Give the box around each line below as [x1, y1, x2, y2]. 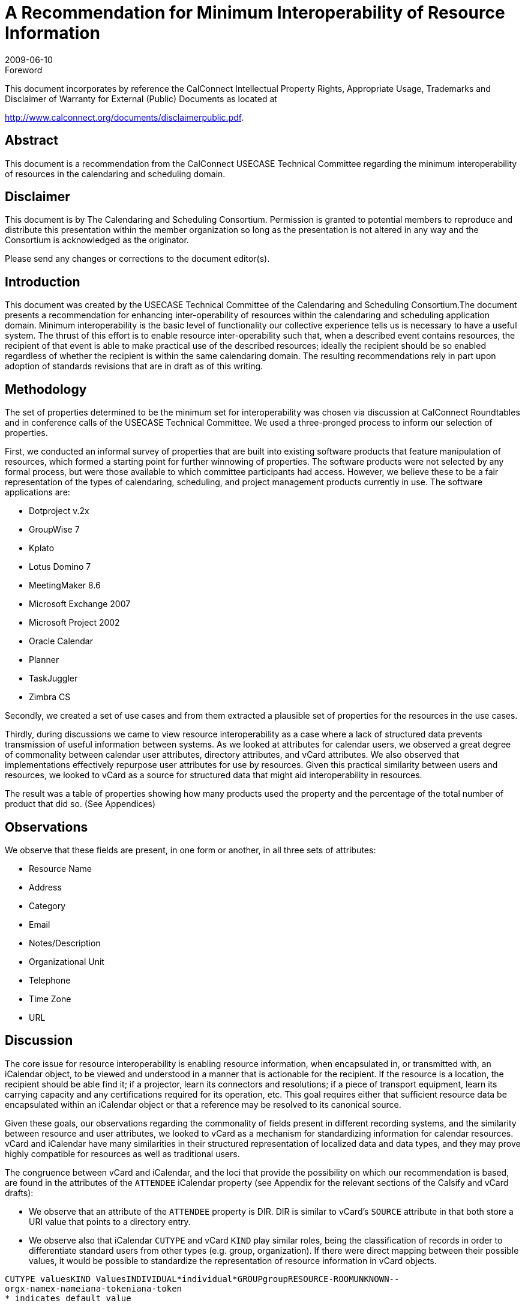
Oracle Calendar [29, 636, 93, 647]
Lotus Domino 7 [29, 561, 91, 572]
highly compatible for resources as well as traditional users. [5, 1148, 240, 1159]
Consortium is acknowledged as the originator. [5, 235, 189, 246]
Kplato [29, 543, 55, 554]
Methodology [5, 381, 87, 397]
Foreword [5, 64, 43, 75]
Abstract [5, 133, 58, 148]
